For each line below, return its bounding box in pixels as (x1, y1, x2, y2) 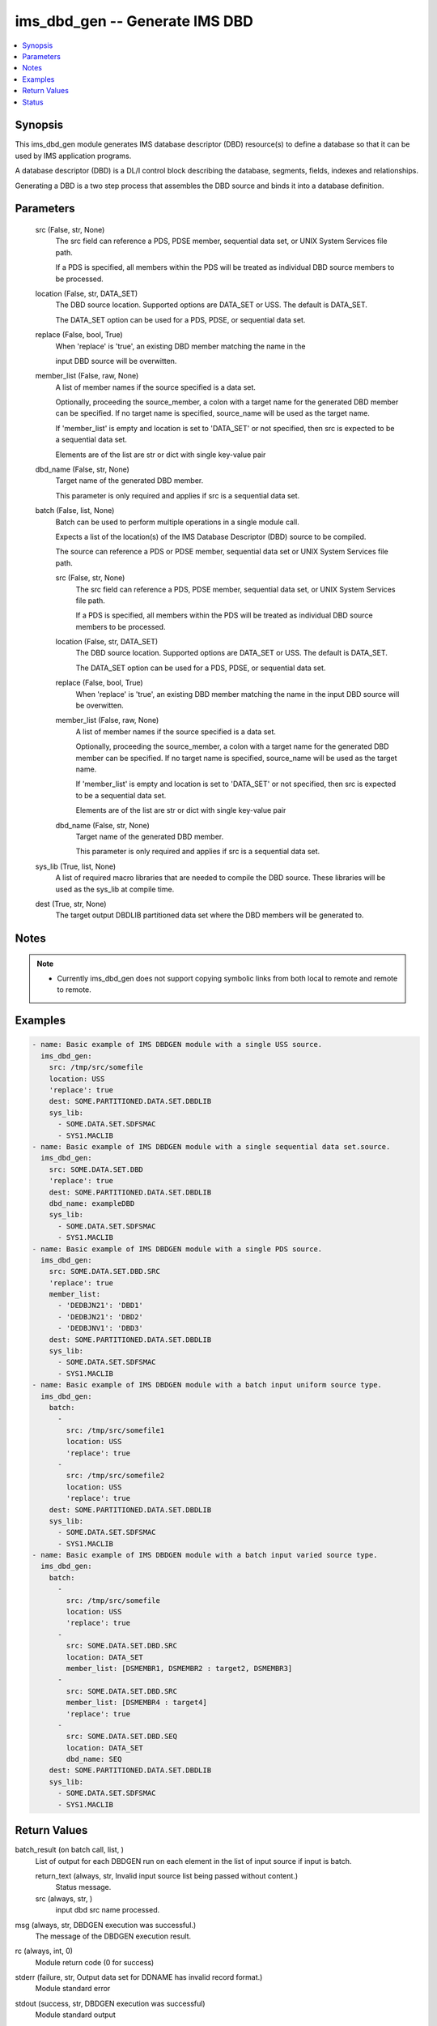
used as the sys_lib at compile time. (55, 884, 175, 894)
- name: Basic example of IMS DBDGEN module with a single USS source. (32, 1040, 323, 1049)
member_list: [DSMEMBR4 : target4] (66, 1698, 208, 1708)
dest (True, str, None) (35, 899, 107, 908)
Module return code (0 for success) (35, 1957, 155, 1967)
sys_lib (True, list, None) (35, 861, 117, 871)
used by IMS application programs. (15, 151, 132, 160)
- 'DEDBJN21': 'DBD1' (57, 1301, 143, 1310)
